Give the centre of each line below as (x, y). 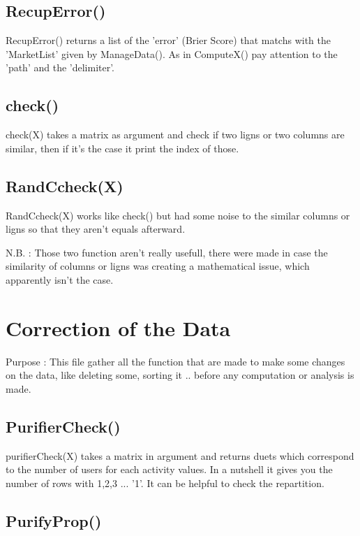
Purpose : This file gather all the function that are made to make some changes (175, 361)
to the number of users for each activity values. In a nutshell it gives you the (169, 469)
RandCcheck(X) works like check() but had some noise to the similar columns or (178, 215)
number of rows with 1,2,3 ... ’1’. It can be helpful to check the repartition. (165, 483)
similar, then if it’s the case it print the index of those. (122, 148)
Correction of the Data (118, 327)
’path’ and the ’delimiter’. (60, 67)
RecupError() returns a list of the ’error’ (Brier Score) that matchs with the (168, 40)
